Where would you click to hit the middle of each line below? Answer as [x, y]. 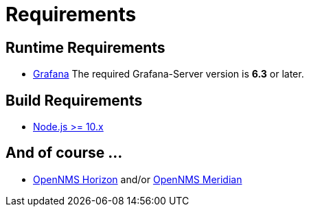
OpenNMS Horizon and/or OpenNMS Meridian [138, 179]
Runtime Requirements [85, 47]
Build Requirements [74, 100]
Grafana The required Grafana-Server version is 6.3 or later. [169, 74]
